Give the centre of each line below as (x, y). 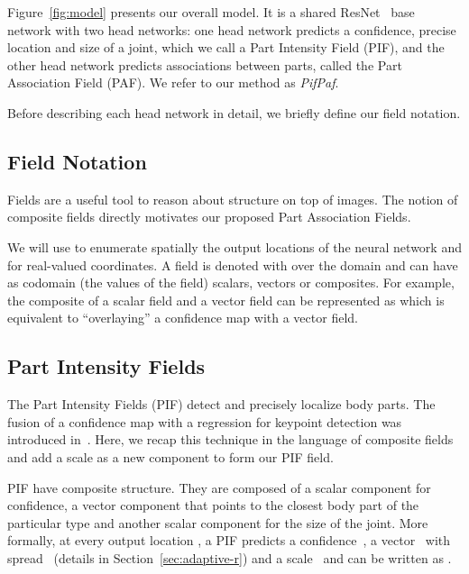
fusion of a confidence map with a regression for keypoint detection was (205, 421)
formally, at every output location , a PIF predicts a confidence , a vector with (229, 540)
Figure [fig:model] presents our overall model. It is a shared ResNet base (211, 12)
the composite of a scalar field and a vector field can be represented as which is (226, 300)
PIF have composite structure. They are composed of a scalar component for (219, 487)
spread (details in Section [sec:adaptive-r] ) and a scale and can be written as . (230, 557)
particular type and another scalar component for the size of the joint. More (218, 522)
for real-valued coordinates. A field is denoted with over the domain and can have (233, 264)
